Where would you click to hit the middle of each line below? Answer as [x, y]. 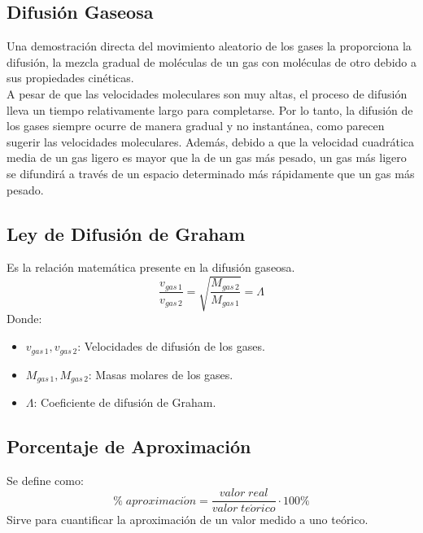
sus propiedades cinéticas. [70, 78]
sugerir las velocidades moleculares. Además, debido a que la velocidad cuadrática [211, 141]
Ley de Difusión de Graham [126, 233]
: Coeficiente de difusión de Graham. [125, 402]
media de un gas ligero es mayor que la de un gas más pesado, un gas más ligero [207, 157]
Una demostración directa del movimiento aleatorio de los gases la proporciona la [209, 46]
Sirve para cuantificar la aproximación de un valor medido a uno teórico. [188, 520]
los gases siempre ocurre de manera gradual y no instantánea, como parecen [196, 126]
